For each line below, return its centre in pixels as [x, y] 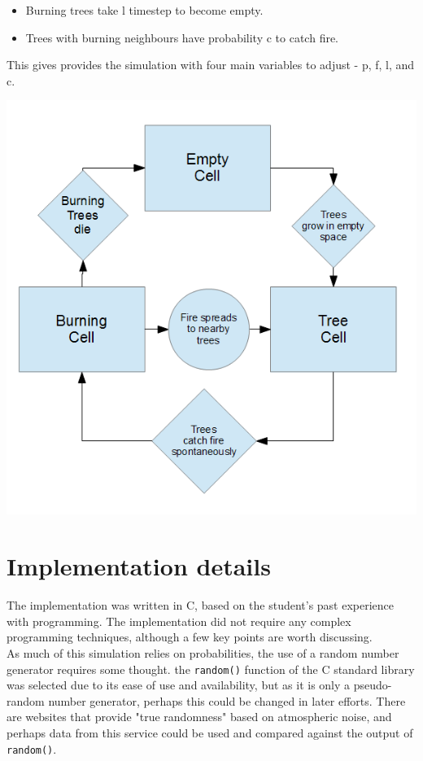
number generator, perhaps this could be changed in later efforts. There [227, 700]
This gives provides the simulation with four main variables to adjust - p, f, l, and [211, 65]
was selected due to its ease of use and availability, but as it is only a [179, 685]
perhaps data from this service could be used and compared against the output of [210, 732]
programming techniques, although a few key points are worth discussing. [190, 637]
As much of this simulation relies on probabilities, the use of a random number [203, 652]
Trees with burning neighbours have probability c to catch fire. [182, 37]
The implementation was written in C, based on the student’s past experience [201, 605]
